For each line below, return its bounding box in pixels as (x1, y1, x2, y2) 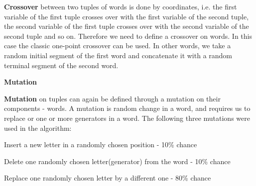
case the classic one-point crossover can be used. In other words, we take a (4, 40, 231, 51)
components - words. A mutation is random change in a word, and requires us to (4, 103, 251, 113)
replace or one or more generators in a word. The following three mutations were (4, 112, 250, 123)
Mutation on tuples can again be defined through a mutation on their (4, 93, 221, 103)
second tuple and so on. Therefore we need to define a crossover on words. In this (4, 30, 252, 41)
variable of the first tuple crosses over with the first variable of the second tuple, (4, 11, 249, 21)
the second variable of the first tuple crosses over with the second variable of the (4, 21, 249, 31)
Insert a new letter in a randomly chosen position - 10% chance (4, 139, 197, 150)
